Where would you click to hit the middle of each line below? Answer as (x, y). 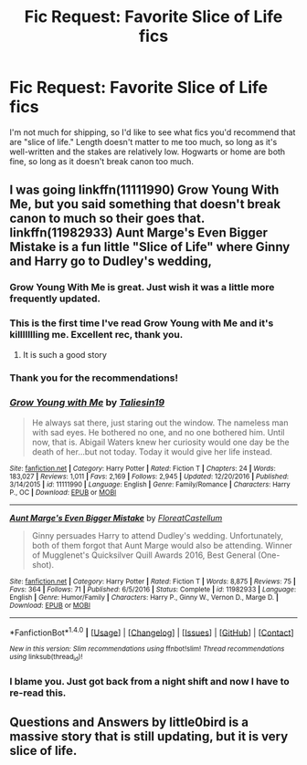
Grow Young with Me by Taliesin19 (87, 403)
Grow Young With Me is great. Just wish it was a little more (142, 288)
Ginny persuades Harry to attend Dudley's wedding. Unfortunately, (158, 535)
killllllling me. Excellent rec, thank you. (96, 335)
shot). (43, 564)
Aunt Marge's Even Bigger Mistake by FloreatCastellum (116, 518)
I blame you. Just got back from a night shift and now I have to (149, 681)
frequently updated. (55, 299)
